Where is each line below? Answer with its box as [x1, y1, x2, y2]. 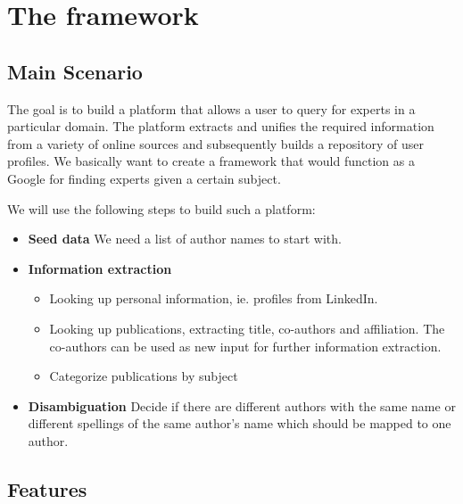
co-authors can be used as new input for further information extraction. [49, 336, 442, 355]
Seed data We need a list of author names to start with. [28, 229, 342, 248]
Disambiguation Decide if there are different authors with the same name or [28, 396, 456, 415]
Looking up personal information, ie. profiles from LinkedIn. [49, 289, 378, 308]
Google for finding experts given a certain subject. [7, 169, 281, 187]
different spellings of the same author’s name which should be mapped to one [28, 414, 451, 433]
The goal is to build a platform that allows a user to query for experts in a [7, 99, 416, 118]
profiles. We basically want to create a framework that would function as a [7, 152, 415, 170]
